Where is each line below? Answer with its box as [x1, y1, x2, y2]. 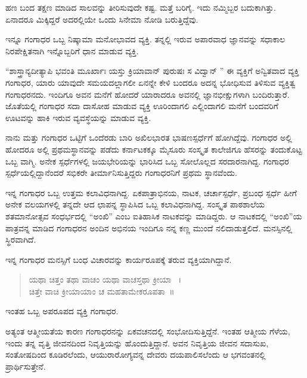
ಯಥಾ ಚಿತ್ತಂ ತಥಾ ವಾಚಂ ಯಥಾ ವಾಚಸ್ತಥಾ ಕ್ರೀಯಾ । [29, 273, 182, 286]
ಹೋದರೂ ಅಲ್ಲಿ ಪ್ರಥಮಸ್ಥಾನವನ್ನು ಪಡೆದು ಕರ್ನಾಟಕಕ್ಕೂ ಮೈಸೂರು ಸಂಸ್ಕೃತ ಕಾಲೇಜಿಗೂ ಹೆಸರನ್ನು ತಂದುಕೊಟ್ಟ [5, 142, 302, 155]
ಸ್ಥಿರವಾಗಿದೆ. [5, 233, 36, 246]
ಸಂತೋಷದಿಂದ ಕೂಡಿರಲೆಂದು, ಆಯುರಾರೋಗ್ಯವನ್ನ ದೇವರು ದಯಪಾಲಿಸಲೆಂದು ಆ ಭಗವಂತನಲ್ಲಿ [5, 348, 266, 361]
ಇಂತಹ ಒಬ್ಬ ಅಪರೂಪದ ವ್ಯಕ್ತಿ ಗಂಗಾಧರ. [5, 305, 119, 317]
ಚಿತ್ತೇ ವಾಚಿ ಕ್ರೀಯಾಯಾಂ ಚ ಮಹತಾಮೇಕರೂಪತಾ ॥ [29, 284, 175, 297]
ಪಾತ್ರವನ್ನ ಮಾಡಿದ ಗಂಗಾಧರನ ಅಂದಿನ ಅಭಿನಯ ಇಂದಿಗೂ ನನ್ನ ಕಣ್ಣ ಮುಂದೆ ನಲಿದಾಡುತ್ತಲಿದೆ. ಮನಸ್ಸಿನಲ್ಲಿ [5, 221, 292, 234]
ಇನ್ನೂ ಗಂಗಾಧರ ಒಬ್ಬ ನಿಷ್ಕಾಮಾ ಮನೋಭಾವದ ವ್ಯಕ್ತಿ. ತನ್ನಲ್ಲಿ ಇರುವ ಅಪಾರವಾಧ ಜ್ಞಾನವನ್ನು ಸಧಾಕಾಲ [5, 33, 286, 45]
